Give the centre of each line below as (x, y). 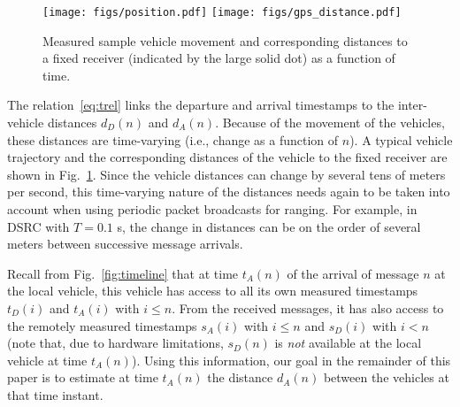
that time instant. (55, 394)
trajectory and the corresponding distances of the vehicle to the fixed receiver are (227, 157)
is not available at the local (348, 343)
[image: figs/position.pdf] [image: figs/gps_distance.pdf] (222, 12)
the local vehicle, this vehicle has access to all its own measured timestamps (213, 291)
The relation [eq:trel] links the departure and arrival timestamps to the (201, 105)
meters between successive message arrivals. (125, 244)
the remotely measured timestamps (102, 325)
